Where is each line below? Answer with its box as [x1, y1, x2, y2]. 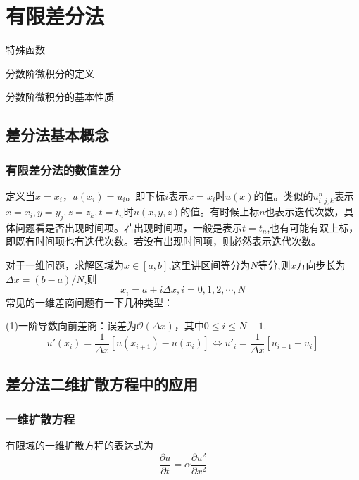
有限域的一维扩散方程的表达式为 [6, 437, 153, 452]
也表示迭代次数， [265, 204, 344, 219]
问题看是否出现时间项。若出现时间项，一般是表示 [15, 220, 242, 234]
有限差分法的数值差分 [6, 160, 121, 178]
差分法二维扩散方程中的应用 [6, 373, 198, 395]
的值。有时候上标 [180, 204, 260, 219]
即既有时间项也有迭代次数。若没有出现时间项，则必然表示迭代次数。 [6, 234, 321, 248]
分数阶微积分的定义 [6, 65, 94, 80]
